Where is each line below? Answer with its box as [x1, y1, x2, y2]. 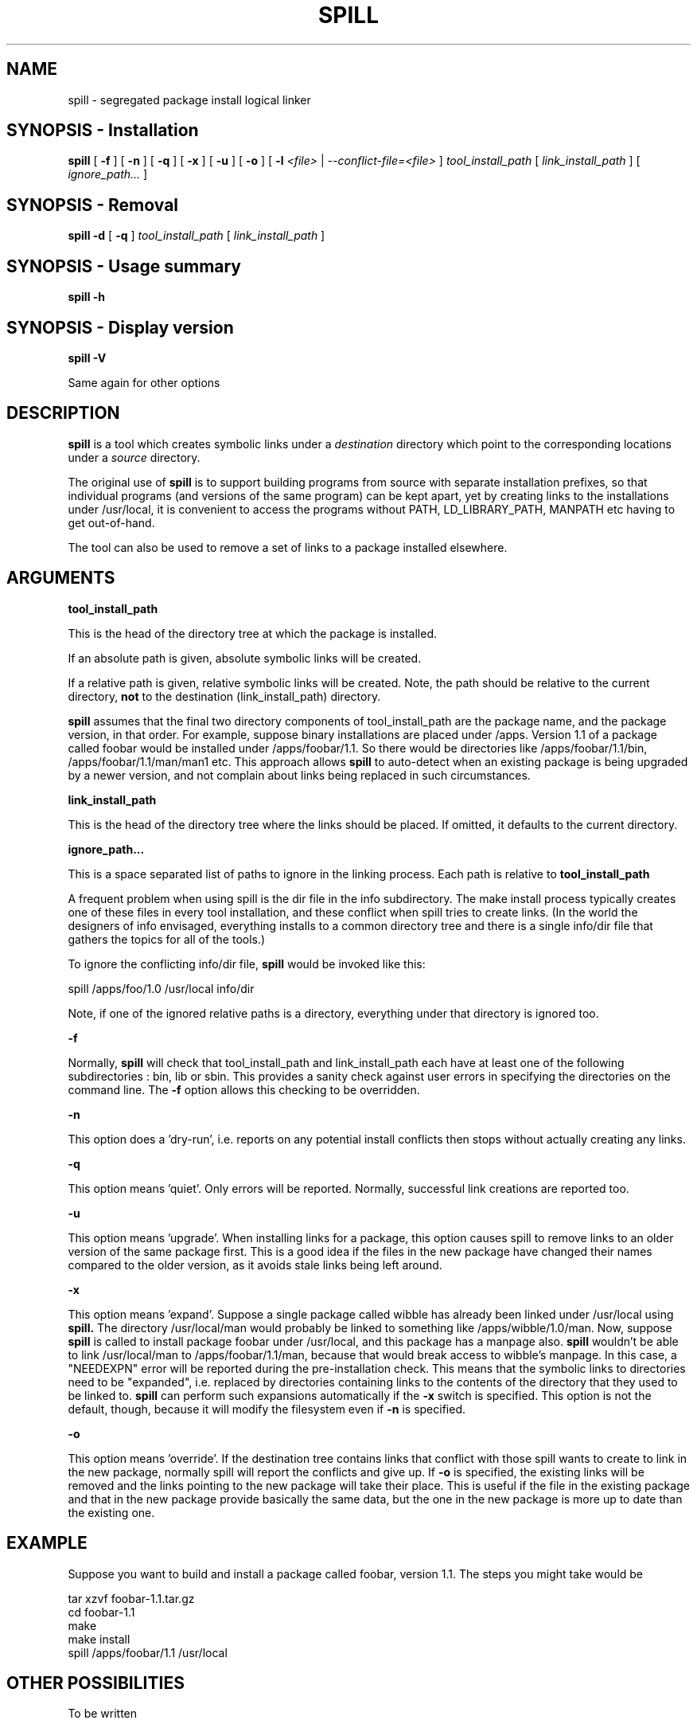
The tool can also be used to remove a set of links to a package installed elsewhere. [68, 540, 508, 554]
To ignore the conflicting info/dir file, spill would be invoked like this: [68, 956, 426, 971]
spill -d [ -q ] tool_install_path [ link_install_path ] [68, 229, 325, 243]
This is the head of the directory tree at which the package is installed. [68, 626, 437, 640]
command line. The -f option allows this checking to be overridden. [68, 1082, 420, 1097]
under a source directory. [68, 450, 201, 464]
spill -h [68, 290, 106, 304]
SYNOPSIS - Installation [6, 120, 199, 141]
